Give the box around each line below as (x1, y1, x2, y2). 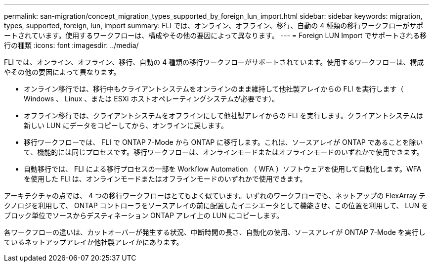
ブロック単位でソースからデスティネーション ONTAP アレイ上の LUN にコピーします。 (4, 211, 284, 220)
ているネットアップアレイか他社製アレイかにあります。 (4, 238, 183, 246)
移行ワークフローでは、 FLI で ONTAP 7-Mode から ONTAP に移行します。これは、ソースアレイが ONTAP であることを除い (24, 138, 423, 146)
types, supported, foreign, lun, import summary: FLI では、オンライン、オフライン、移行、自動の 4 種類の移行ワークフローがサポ (4, 21, 424, 30)
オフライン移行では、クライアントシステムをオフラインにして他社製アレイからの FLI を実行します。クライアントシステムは (24, 111, 424, 120)
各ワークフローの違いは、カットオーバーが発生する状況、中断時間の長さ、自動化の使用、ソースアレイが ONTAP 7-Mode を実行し (4, 228, 426, 236)
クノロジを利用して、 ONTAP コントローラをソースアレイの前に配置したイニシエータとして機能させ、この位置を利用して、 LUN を (4, 201, 429, 210)
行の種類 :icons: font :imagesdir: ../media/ (4, 41, 139, 49)
